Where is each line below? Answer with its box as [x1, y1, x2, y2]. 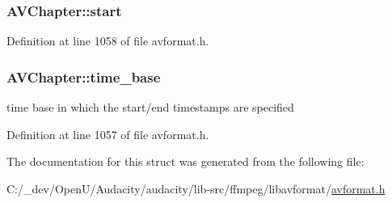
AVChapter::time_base [6, 66, 161, 87]
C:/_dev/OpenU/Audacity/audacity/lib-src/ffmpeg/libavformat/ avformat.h [6, 180, 386, 197]
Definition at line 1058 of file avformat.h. [6, 32, 209, 49]
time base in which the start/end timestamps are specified [6, 99, 294, 116]
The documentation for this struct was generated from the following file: [6, 153, 365, 170]
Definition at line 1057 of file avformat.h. [6, 125, 209, 142]
